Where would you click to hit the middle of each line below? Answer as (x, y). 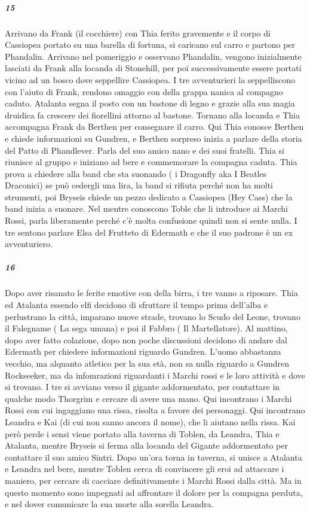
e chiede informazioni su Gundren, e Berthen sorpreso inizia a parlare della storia (154, 138)
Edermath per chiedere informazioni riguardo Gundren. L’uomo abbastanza (143, 351)
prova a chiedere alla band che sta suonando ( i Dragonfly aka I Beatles (136, 173)
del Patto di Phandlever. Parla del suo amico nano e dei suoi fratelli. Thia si (145, 150)
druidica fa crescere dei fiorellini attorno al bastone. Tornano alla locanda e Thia (152, 115)
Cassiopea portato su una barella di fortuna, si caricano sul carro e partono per (150, 45)
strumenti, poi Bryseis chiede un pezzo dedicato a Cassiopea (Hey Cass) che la (149, 196)
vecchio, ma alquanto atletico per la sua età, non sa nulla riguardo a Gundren (147, 363)
